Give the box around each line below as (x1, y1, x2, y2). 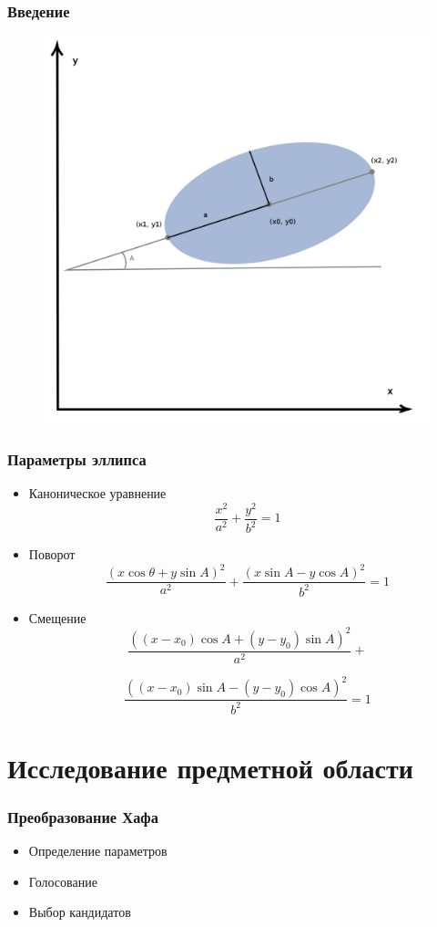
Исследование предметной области (7, 748, 413, 786)
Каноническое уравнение (28, 484, 167, 503)
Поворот (28, 545, 76, 564)
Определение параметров (28, 841, 168, 860)
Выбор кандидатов (28, 902, 131, 922)
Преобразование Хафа (7, 805, 158, 828)
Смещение (28, 608, 86, 627)
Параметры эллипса (7, 447, 147, 470)
